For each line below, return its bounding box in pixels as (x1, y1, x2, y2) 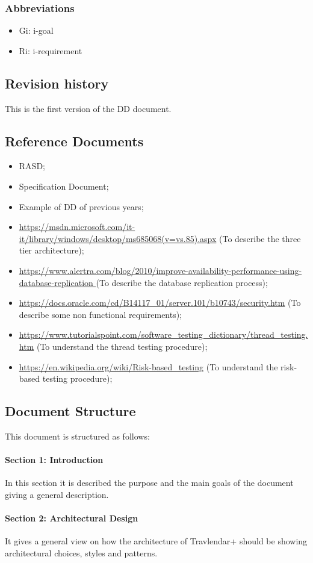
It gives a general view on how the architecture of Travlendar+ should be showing (5, 535, 308, 547)
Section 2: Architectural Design (5, 512, 138, 524)
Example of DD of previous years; (19, 200, 144, 213)
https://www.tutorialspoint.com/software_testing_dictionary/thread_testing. (19, 328, 308, 341)
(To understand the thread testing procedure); (36, 340, 208, 352)
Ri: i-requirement (19, 44, 82, 57)
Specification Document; (19, 180, 109, 192)
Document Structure (5, 402, 136, 420)
